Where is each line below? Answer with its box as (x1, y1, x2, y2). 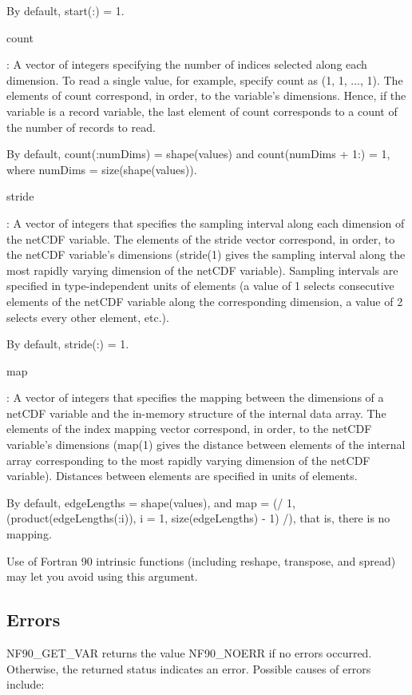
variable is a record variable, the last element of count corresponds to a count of (6, 102, 398, 119)
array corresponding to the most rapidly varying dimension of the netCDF (6, 451, 370, 468)
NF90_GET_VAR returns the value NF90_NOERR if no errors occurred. (6, 645, 372, 661)
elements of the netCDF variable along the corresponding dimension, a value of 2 (6, 292, 403, 309)
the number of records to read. (6, 118, 156, 135)
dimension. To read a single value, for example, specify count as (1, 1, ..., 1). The (6, 71, 403, 88)
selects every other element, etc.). (6, 308, 169, 325)
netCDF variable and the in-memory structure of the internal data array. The (6, 404, 386, 421)
